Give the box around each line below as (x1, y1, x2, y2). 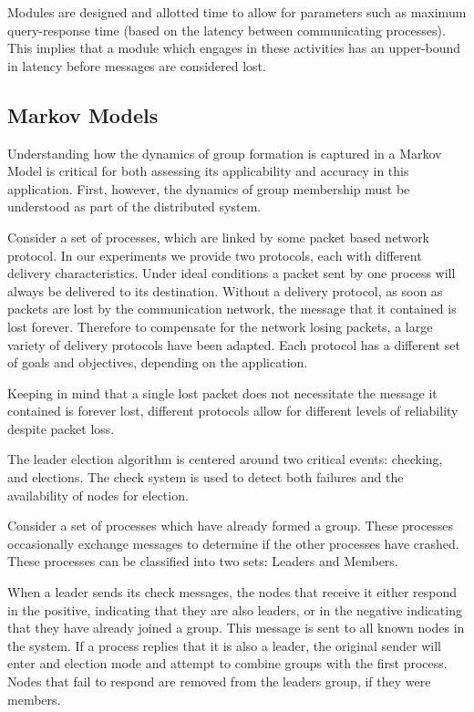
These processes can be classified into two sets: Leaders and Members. (7, 552, 398, 571)
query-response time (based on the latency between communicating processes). (7, 20, 446, 39)
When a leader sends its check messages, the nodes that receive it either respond (7, 583, 458, 602)
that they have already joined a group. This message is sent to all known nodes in (7, 618, 465, 637)
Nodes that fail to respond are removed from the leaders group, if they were (7, 672, 431, 691)
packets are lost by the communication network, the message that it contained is (7, 299, 457, 318)
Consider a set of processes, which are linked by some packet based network (7, 227, 430, 246)
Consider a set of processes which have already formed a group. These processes (7, 516, 453, 535)
